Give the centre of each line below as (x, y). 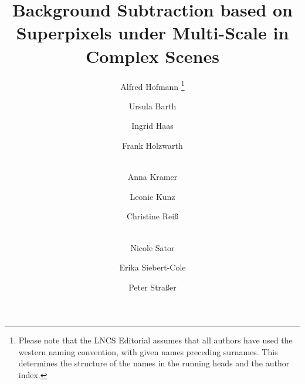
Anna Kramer (152, 177)
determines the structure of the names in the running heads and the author (154, 363)
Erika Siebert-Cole (152, 267)
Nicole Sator (152, 247)
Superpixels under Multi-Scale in (152, 33)
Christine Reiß (152, 216)
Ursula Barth (152, 106)
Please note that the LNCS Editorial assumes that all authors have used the (155, 340)
